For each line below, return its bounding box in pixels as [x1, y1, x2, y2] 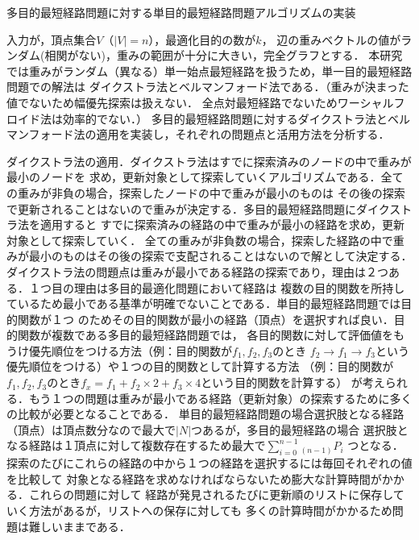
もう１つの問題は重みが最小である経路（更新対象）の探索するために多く [28, 389, 413, 406]
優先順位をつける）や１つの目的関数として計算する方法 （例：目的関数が [6, 358, 394, 375]
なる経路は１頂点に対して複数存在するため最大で [6, 437, 266, 454]
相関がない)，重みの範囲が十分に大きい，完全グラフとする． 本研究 [44, 47, 403, 64]
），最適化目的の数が [148, 31, 256, 48]
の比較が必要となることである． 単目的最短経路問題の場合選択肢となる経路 [6, 405, 404, 422]
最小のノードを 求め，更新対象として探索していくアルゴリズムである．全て [6, 168, 404, 185]
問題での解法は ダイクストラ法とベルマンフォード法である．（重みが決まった [6, 78, 409, 95]
